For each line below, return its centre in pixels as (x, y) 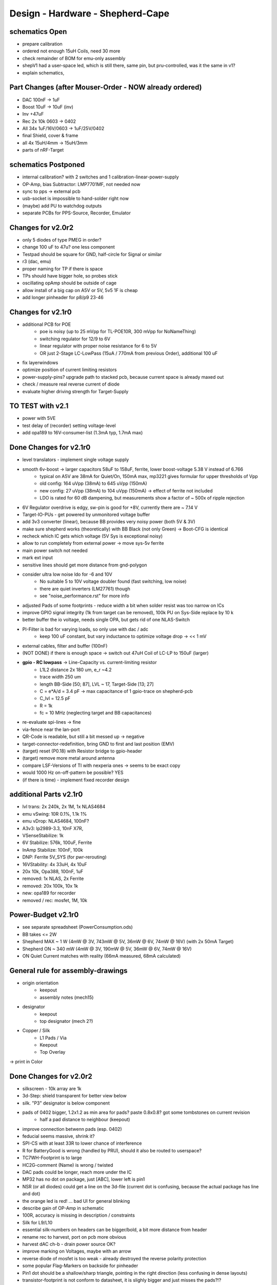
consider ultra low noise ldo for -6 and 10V (67, 574)
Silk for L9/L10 (37, 1222)
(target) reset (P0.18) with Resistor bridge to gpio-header (82, 751)
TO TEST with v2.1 (39, 406)
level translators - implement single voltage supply (76, 460)
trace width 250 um (61, 677)
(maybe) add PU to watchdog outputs (62, 206)
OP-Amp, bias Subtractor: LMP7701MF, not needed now (81, 184)
